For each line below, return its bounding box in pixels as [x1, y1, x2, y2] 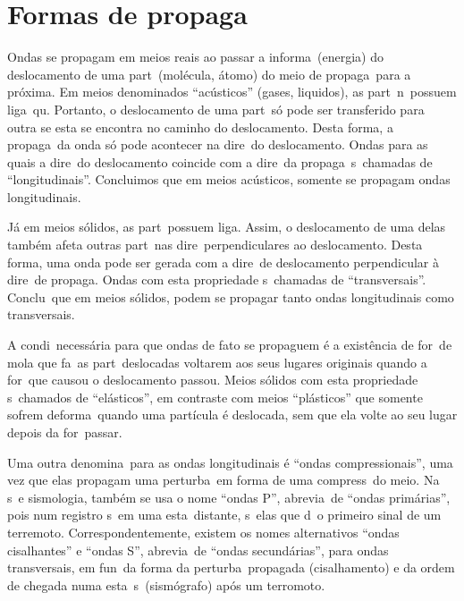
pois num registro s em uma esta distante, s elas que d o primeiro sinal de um [7, 505, 442, 524]
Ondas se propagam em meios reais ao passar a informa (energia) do [7, 47, 384, 66]
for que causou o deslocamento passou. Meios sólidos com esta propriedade [7, 370, 418, 389]
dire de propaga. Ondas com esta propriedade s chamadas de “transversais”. [7, 270, 426, 289]
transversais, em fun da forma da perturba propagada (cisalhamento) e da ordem [7, 558, 455, 577]
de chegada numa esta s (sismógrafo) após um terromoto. [7, 575, 325, 594]
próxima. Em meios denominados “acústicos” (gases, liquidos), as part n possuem [7, 82, 457, 101]
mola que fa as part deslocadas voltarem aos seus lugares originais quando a [7, 352, 427, 371]
